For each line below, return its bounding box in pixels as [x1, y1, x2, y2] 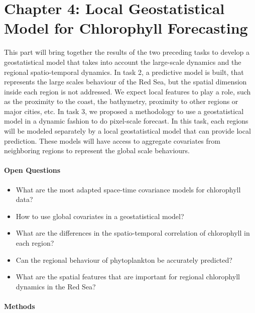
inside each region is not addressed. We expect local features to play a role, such [4, 86, 251, 96]
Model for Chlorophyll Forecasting [4, 18, 248, 38]
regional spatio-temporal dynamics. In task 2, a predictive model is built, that [4, 66, 244, 77]
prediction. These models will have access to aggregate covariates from [4, 135, 220, 146]
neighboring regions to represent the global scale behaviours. [4, 145, 190, 156]
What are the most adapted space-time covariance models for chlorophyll [16, 184, 241, 194]
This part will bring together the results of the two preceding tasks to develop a [4, 47, 250, 57]
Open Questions [4, 165, 61, 175]
